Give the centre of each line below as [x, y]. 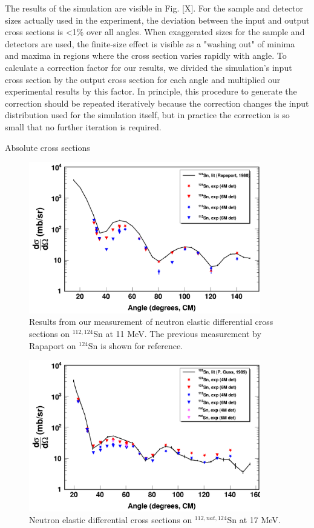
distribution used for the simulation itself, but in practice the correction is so [147, 115]
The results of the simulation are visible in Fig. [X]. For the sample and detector [154, 8]
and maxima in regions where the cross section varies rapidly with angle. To [146, 55]
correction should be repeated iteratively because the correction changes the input [157, 103]
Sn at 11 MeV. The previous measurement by [177, 333]
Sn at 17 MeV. [254, 520]
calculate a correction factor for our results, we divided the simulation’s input [149, 67]
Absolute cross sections [47, 147]
